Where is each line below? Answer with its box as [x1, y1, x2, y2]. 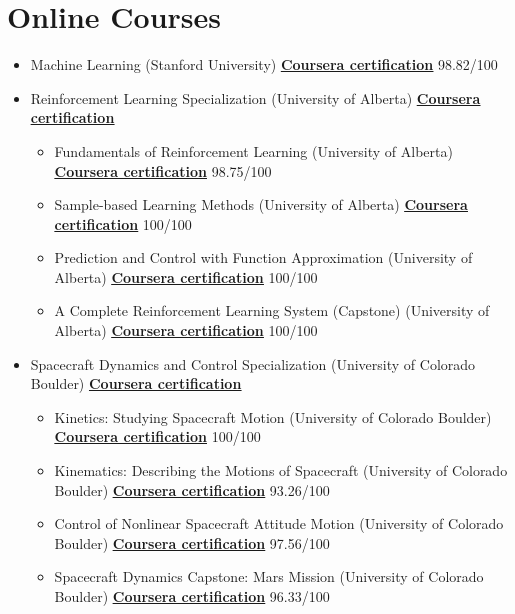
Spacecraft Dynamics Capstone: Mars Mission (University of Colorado [54, 566, 484, 587]
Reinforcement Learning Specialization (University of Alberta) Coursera [30, 87, 481, 108]
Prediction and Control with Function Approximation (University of [54, 247, 473, 268]
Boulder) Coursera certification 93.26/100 [54, 479, 330, 500]
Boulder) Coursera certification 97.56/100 [54, 532, 330, 553]
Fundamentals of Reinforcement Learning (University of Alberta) [54, 140, 453, 161]
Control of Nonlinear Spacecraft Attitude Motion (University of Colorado [54, 513, 504, 534]
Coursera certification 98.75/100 [54, 160, 272, 181]
